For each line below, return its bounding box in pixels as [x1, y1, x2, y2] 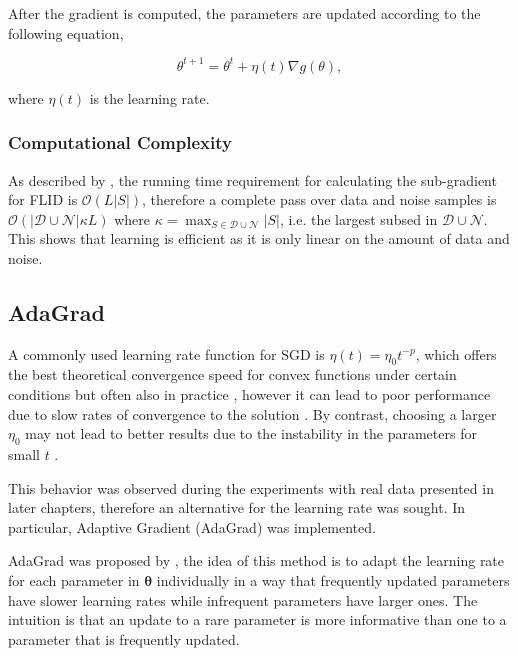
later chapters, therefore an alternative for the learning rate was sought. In [8, 497, 466, 518]
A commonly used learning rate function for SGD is [8, 343, 325, 364]
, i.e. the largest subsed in [279, 208, 438, 229]
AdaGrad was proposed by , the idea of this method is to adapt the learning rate [8, 550, 505, 571]
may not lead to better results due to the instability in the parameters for [25, 423, 477, 444]
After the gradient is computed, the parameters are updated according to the [8, 3, 481, 23]
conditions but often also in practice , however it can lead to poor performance [8, 384, 491, 405]
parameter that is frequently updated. [8, 628, 240, 649]
